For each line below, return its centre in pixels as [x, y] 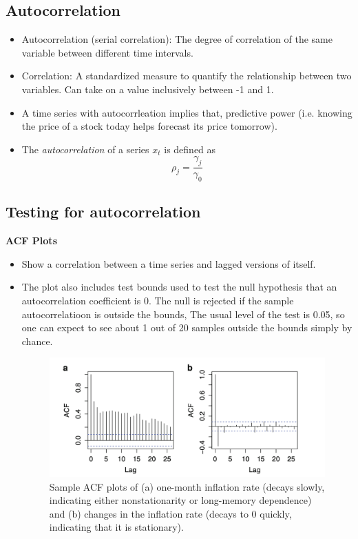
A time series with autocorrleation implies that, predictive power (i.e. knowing [187, 112]
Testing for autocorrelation [103, 212]
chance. [37, 341]
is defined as [190, 149]
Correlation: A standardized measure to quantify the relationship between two [187, 76]
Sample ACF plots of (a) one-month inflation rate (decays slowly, [187, 486]
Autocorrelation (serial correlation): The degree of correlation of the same [177, 39]
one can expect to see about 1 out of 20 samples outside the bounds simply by [187, 327]
